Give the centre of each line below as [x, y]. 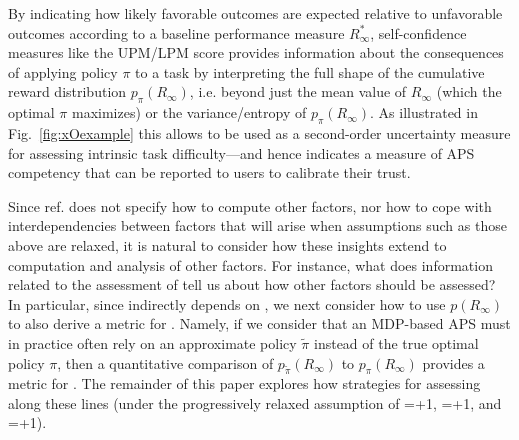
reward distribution [67, 91]
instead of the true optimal [396, 342]
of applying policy [63, 71]
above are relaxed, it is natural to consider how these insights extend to [227, 244]
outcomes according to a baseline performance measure [176, 32]
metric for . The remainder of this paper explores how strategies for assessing [244, 383]
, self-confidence [418, 32]
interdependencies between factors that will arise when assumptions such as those [257, 225]
